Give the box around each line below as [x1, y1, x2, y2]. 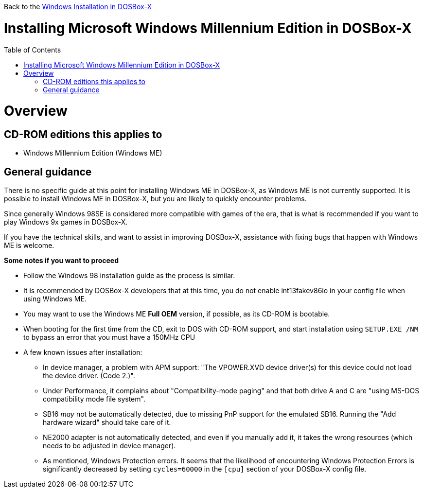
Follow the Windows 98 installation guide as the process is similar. [23, 271, 235, 280]
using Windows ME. [23, 295, 87, 303]
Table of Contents [4, 45, 61, 54]
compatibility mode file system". [43, 395, 145, 404]
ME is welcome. [4, 241, 54, 250]
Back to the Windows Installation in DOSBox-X [4, 2, 152, 11]
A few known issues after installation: [23, 348, 142, 357]
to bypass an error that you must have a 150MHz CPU [23, 333, 195, 342]
